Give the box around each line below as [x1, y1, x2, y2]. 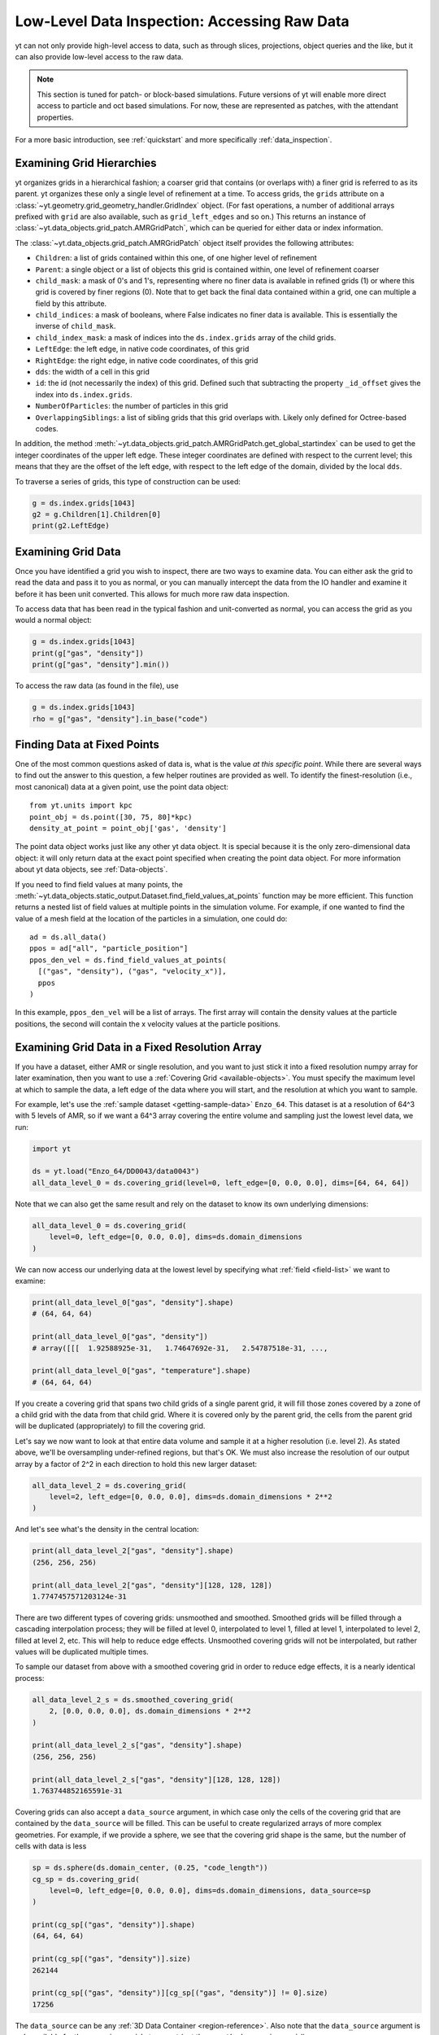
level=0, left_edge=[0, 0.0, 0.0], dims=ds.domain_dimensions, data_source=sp [49, 1885, 372, 1895]
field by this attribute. [35, 298, 107, 309]
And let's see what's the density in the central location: [15, 1525, 199, 1534]
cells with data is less [15, 1841, 87, 1851]
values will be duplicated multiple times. [15, 1647, 150, 1656]
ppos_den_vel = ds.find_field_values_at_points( [29, 955, 227, 965]
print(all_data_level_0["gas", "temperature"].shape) [32, 1366, 251, 1376]
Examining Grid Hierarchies [15, 155, 158, 170]
